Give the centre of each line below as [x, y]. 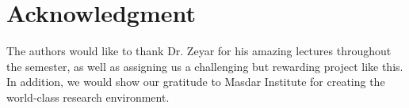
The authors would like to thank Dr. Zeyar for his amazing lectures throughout [199, 51]
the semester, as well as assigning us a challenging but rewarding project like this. [205, 66]
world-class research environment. [88, 97]
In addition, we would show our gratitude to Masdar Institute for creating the [196, 82]
